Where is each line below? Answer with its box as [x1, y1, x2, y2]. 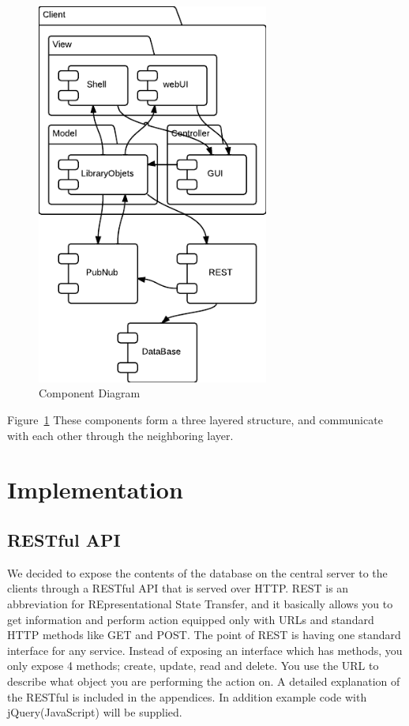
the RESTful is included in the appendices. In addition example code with [7, 688, 367, 705]
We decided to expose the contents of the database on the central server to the [7, 564, 388, 581]
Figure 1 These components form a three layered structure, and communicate [7, 412, 383, 427]
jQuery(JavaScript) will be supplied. [7, 704, 182, 720]
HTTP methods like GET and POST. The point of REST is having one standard [7, 626, 401, 643]
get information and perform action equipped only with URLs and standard [7, 611, 374, 627]
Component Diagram [39, 385, 141, 401]
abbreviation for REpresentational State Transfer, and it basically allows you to [7, 595, 393, 611]
